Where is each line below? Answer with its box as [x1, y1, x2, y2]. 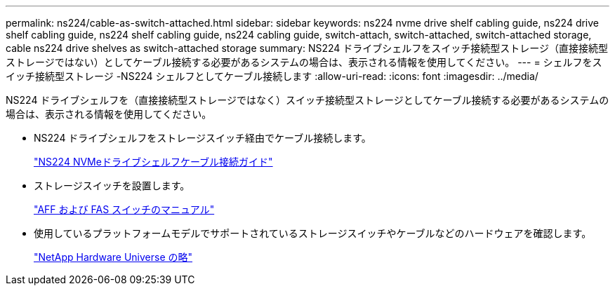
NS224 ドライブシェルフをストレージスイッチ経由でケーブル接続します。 [34, 132, 371, 144]
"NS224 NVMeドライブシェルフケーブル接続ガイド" [34, 156, 273, 168]
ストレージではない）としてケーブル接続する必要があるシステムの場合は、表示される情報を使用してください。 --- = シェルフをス [6, 56, 602, 68]
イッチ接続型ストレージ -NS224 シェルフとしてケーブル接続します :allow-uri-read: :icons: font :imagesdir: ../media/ [6, 70, 538, 82]
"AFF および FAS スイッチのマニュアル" [34, 203, 215, 215]
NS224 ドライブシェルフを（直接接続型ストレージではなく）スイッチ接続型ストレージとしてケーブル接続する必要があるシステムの [6, 94, 609, 106]
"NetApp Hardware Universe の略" [34, 251, 193, 263]
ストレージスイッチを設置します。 [34, 180, 190, 191]
